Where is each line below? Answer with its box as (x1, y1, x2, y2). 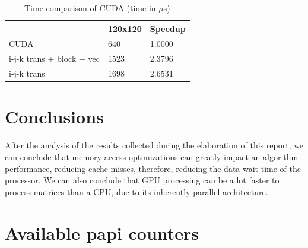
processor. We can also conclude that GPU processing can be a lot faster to (5, 174, 280, 186)
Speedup (150, 22, 186, 34)
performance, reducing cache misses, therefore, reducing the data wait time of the (5, 162, 301, 174)
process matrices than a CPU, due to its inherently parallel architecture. (5, 185, 268, 198)
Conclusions (5, 104, 104, 129)
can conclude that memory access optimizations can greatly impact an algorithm (5, 150, 299, 163)
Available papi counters (5, 220, 199, 244)
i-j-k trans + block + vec (9, 52, 100, 65)
